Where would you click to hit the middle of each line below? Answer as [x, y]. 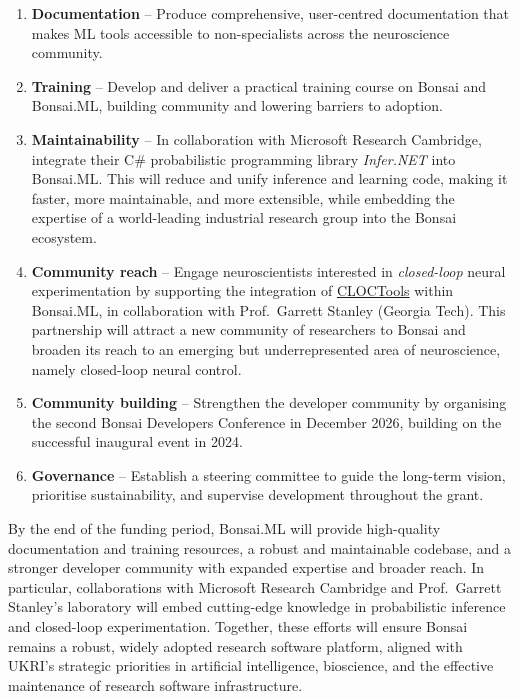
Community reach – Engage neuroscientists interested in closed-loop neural [268, 270]
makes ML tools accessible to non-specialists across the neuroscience [240, 32]
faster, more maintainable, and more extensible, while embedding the [243, 197]
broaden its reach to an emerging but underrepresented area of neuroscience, [266, 348]
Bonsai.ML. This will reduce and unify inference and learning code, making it [269, 178]
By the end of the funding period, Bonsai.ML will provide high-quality [224, 528]
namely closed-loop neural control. [136, 368]
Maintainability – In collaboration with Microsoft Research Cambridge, [256, 138]
